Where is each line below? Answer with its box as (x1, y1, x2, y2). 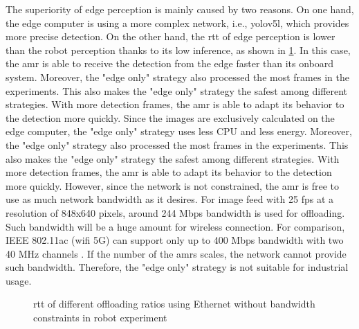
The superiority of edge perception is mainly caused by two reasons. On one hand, (6, 2, 354, 16)
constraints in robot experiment (33, 310, 167, 325)
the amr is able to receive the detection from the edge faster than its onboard (6, 56, 334, 71)
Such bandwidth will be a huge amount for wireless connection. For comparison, (6, 219, 345, 233)
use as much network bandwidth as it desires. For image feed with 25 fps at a (6, 192, 334, 206)
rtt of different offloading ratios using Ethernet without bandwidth (33, 296, 315, 311)
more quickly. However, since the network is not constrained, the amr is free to (6, 178, 339, 193)
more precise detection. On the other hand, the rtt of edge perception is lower (6, 29, 335, 44)
